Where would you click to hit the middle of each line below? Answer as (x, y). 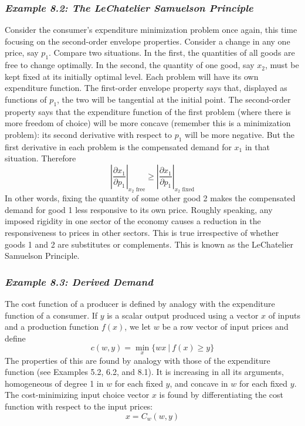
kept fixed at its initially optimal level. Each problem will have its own (132, 76)
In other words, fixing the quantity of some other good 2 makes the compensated (150, 198)
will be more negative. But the (240, 134)
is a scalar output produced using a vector (183, 315)
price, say (22, 53)
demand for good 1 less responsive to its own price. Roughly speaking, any (139, 209)
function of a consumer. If (51, 315)
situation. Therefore (40, 158)
